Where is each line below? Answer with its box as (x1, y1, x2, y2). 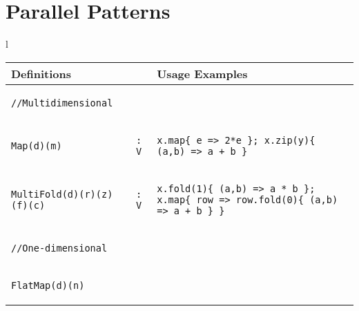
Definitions (11, 65, 72, 82)
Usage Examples (157, 65, 248, 82)
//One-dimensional (11, 242, 108, 254)
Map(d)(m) (11, 140, 62, 151)
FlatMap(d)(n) (11, 279, 85, 291)
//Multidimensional (11, 97, 113, 109)
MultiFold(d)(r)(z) (11, 188, 113, 200)
